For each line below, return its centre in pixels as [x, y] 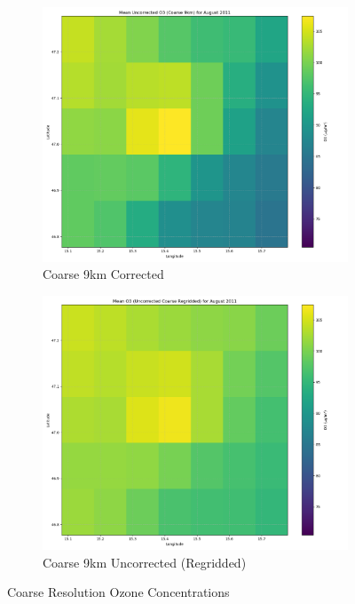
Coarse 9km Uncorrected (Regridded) [145, 562]
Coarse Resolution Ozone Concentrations [118, 592]
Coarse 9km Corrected [103, 274]
